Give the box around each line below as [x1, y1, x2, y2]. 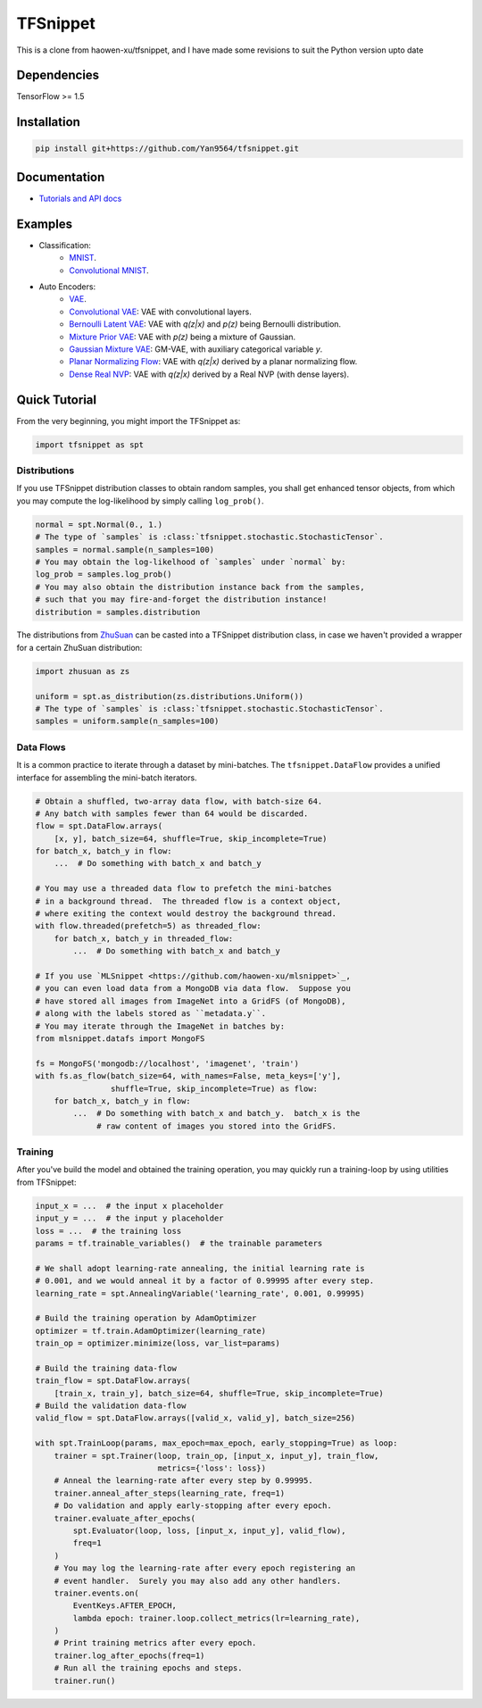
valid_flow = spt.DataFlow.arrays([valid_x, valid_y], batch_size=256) [35, 1413, 356, 1423]
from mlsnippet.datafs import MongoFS [35, 1033, 205, 1044]
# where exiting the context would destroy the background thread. [35, 909, 337, 919]
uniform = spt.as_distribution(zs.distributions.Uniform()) [35, 691, 304, 701]
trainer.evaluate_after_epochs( [54, 1513, 196, 1523]
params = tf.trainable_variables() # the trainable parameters [35, 1237, 323, 1248]
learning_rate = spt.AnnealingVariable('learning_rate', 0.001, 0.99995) [35, 1288, 365, 1298]
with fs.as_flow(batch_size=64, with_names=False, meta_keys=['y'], [35, 1071, 342, 1081]
